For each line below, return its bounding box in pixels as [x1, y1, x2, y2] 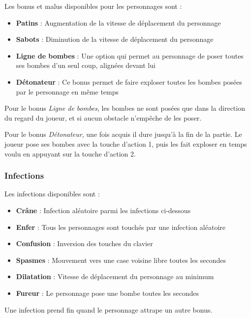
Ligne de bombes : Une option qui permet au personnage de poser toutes [16, 50, 244, 61]
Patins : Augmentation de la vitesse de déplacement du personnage [16, 17, 221, 28]
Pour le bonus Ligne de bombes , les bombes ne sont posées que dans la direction [4, 103, 245, 113]
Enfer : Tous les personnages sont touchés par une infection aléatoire [16, 222, 225, 232]
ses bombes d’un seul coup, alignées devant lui [16, 60, 156, 70]
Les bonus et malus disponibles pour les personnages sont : [4, 1, 182, 11]
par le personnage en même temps [16, 86, 119, 96]
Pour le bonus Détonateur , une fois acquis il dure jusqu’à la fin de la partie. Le [4, 129, 242, 139]
